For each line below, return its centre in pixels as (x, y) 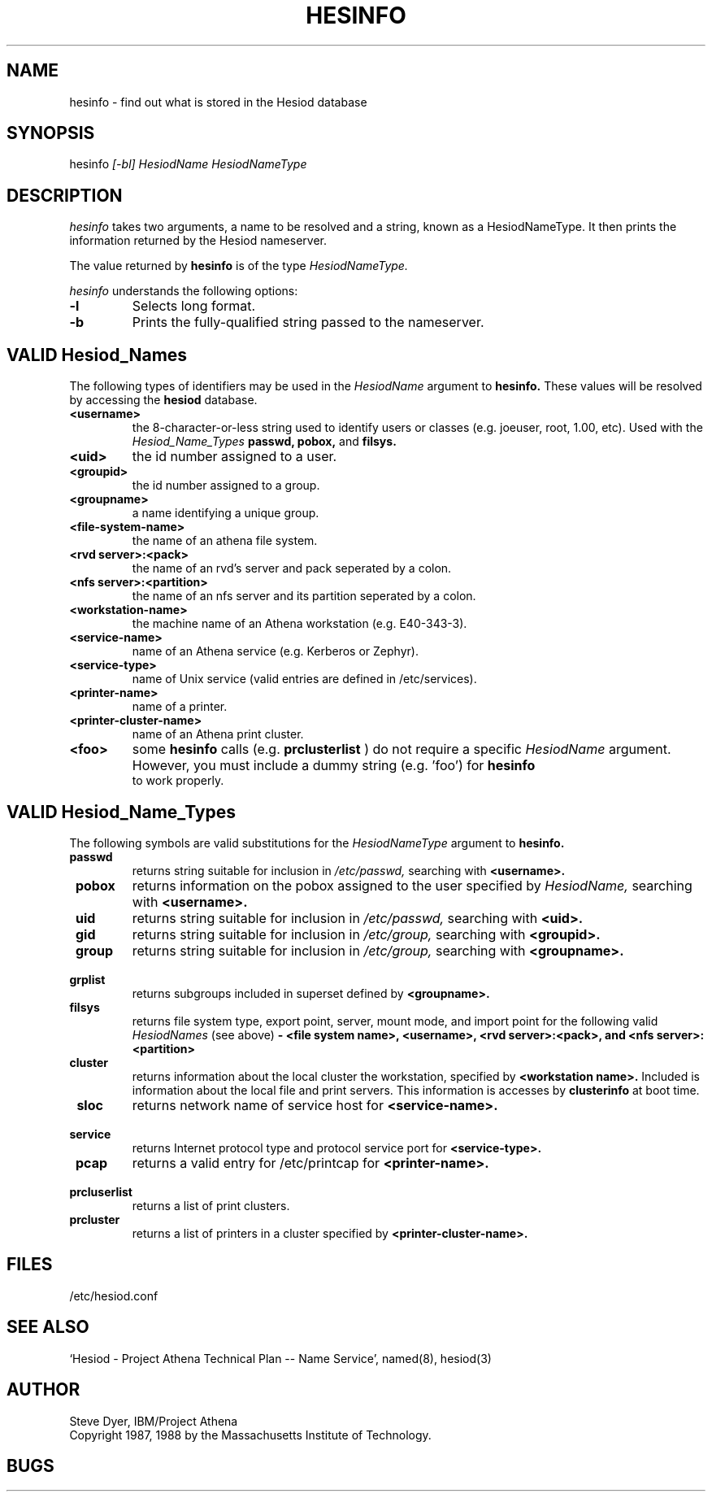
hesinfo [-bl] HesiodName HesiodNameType (188, 164)
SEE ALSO (48, 1327)
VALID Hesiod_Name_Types (121, 812)
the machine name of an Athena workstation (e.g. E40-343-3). (300, 624)
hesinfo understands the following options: (184, 291)
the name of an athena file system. (225, 541)
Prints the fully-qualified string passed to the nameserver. (308, 322)
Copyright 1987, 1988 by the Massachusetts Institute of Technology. (250, 1435)
